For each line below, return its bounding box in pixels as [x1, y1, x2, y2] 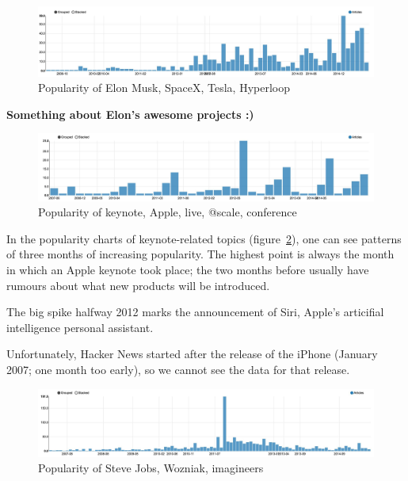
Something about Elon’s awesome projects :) [6, 105, 254, 122]
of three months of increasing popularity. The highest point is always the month [6, 246, 395, 262]
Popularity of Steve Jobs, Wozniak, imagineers [38, 460, 264, 476]
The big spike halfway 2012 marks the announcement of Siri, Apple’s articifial [6, 303, 384, 320]
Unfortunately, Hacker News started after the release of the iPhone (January [6, 345, 378, 362]
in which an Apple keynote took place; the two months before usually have [6, 261, 369, 278]
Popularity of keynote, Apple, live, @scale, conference [38, 204, 297, 220]
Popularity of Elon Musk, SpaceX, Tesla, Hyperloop [38, 79, 291, 96]
